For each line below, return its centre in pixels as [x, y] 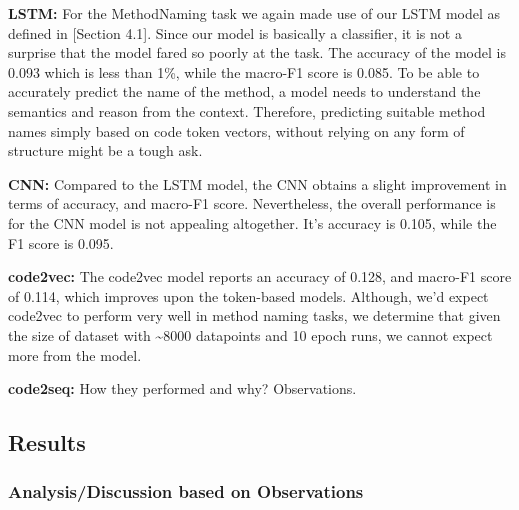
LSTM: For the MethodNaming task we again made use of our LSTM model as [254, 13]
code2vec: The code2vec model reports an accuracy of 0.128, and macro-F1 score [260, 276]
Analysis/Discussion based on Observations [186, 491]
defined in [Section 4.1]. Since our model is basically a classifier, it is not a [235, 32]
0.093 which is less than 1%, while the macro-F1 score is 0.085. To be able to [244, 71]
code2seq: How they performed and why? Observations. [182, 388]
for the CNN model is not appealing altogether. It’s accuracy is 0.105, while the [252, 222]
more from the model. [75, 354]
